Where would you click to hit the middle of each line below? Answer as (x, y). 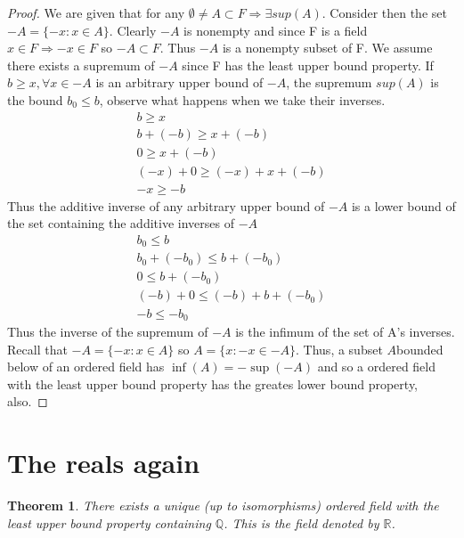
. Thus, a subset (339, 349)
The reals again (104, 463)
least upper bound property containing (109, 522)
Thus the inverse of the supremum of (108, 331)
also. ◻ (28, 401)
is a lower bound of (403, 205)
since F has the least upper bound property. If (308, 65)
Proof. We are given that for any (96, 12)
